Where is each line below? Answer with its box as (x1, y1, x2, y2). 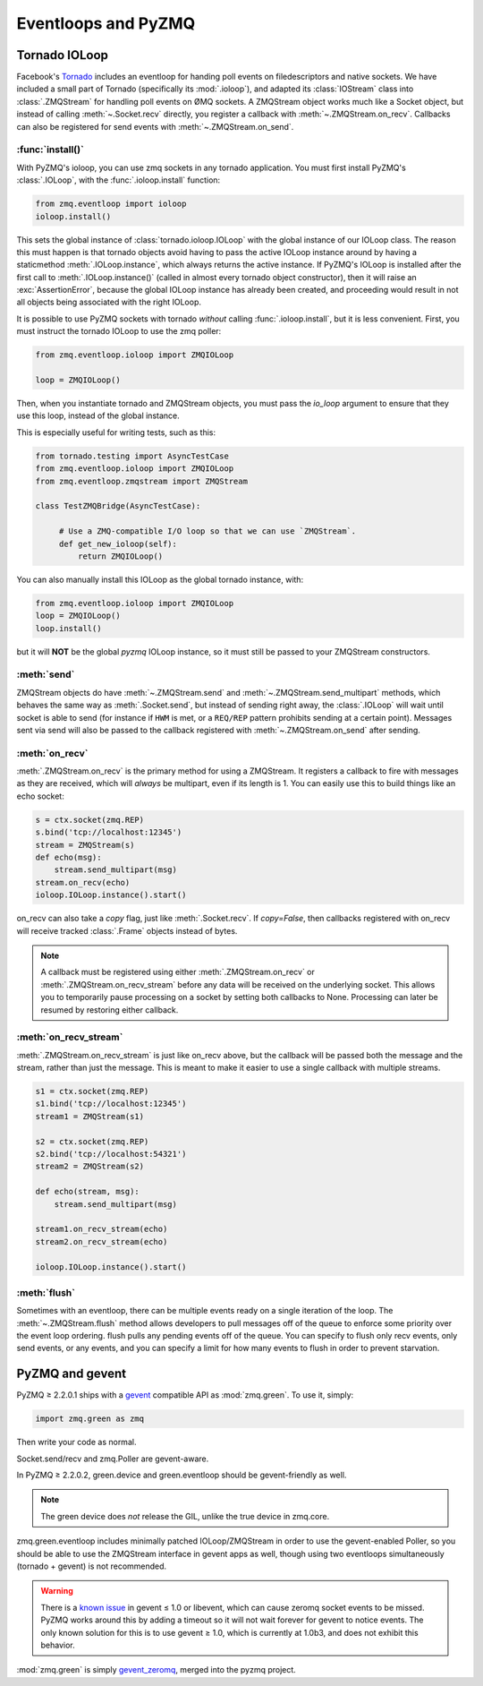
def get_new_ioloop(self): (58, 538, 178, 549)
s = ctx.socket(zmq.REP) (35, 815, 145, 825)
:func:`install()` (16, 143, 84, 156)
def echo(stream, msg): (35, 1186, 140, 1197)
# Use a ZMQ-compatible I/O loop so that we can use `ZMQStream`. (58, 526, 357, 536)
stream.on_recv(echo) (35, 877, 131, 887)
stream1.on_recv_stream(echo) (35, 1224, 168, 1235)
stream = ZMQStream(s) (35, 840, 135, 850)
